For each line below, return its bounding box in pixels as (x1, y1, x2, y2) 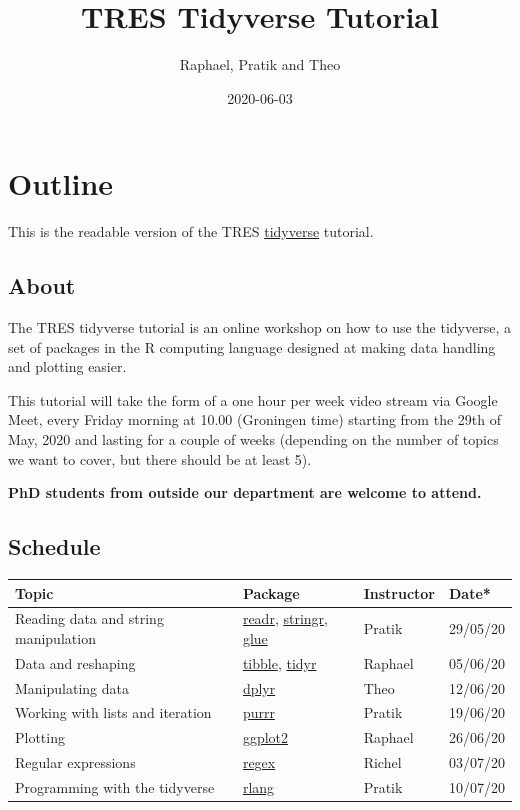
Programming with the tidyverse (15, 777, 215, 797)
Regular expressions (15, 752, 136, 773)
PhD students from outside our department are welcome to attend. (8, 482, 482, 503)
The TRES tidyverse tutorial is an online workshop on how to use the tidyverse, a (8, 317, 511, 338)
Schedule (8, 531, 101, 562)
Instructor (363, 582, 435, 603)
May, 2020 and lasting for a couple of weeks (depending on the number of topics (8, 429, 499, 450)
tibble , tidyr (242, 652, 317, 673)
